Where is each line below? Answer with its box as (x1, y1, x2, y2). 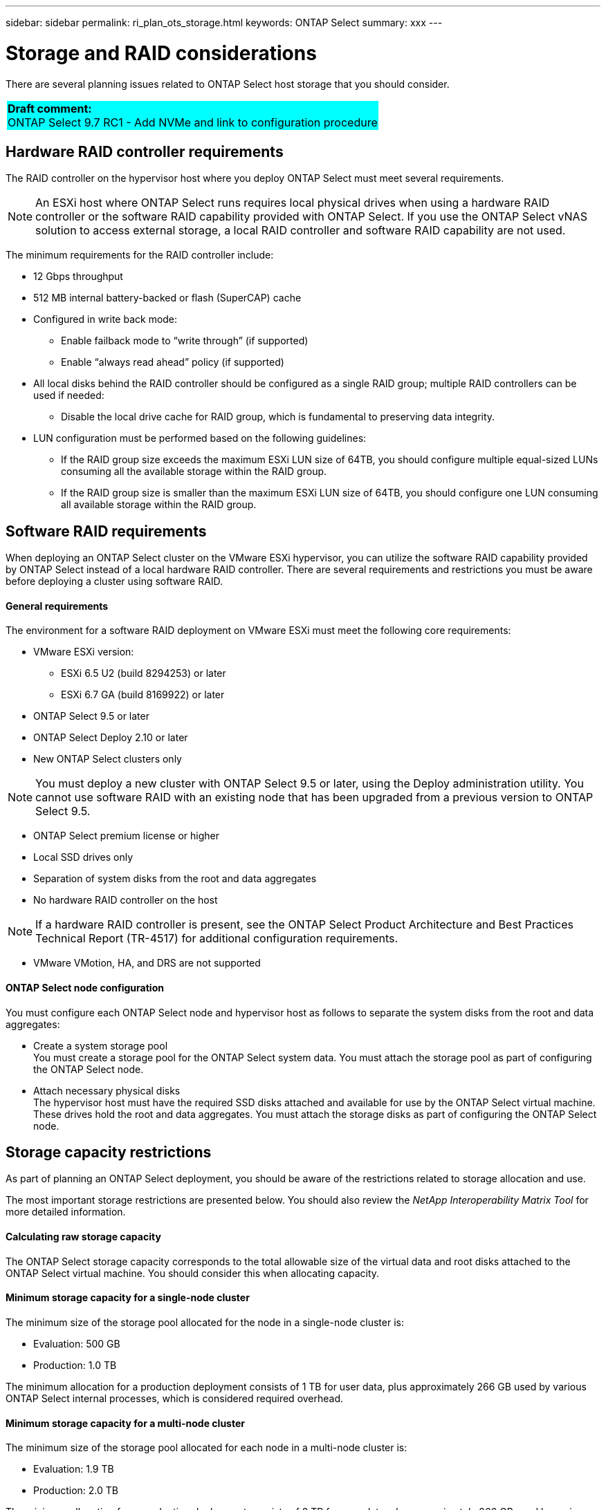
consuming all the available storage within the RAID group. (61, 465, 327, 478)
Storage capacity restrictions (6, 1144, 212, 1162)
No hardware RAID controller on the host (33, 894, 218, 906)
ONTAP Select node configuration (6, 982, 164, 994)
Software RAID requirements (6, 522, 207, 540)
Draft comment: (8, 101, 92, 115)
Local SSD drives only (33, 851, 134, 864)
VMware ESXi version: (33, 646, 134, 658)
